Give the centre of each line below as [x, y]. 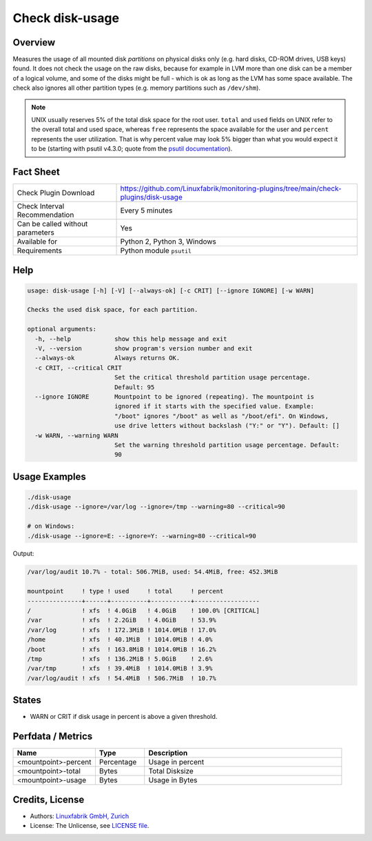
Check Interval [41, 206]
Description [168, 753]
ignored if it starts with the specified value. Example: [214, 406]
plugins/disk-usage [151, 197]
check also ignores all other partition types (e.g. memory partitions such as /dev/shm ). [137, 88]
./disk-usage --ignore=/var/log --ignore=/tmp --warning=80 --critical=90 [156, 507]
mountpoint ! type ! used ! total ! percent [125, 591]
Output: [23, 554]
